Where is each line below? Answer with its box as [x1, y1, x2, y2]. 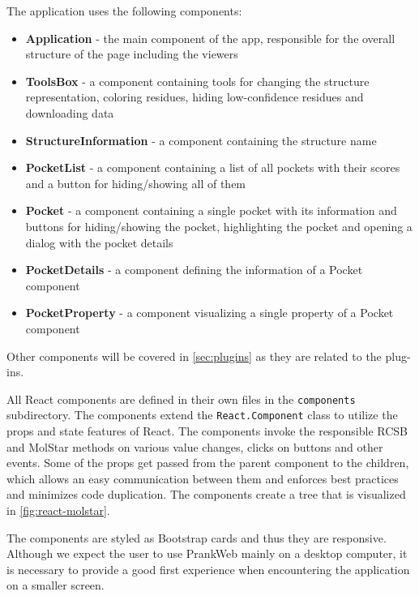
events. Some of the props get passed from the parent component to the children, [6, 454, 409, 471]
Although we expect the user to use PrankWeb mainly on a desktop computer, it [6, 545, 408, 562]
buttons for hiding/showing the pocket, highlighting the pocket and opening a [25, 217, 413, 234]
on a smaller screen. [6, 577, 105, 594]
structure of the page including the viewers [25, 45, 238, 62]
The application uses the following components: [6, 2, 242, 19]
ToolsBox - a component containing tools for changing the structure [25, 72, 370, 89]
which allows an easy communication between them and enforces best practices [6, 470, 399, 487]
